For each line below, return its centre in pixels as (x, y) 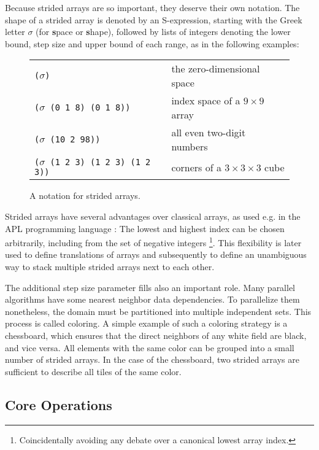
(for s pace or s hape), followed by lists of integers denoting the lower (163, 32)
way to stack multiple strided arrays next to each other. (110, 266)
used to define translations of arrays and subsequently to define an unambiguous (156, 254)
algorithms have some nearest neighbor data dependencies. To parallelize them (152, 299)
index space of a (206, 101)
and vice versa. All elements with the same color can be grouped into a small (150, 347)
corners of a (196, 167)
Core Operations (59, 404)
